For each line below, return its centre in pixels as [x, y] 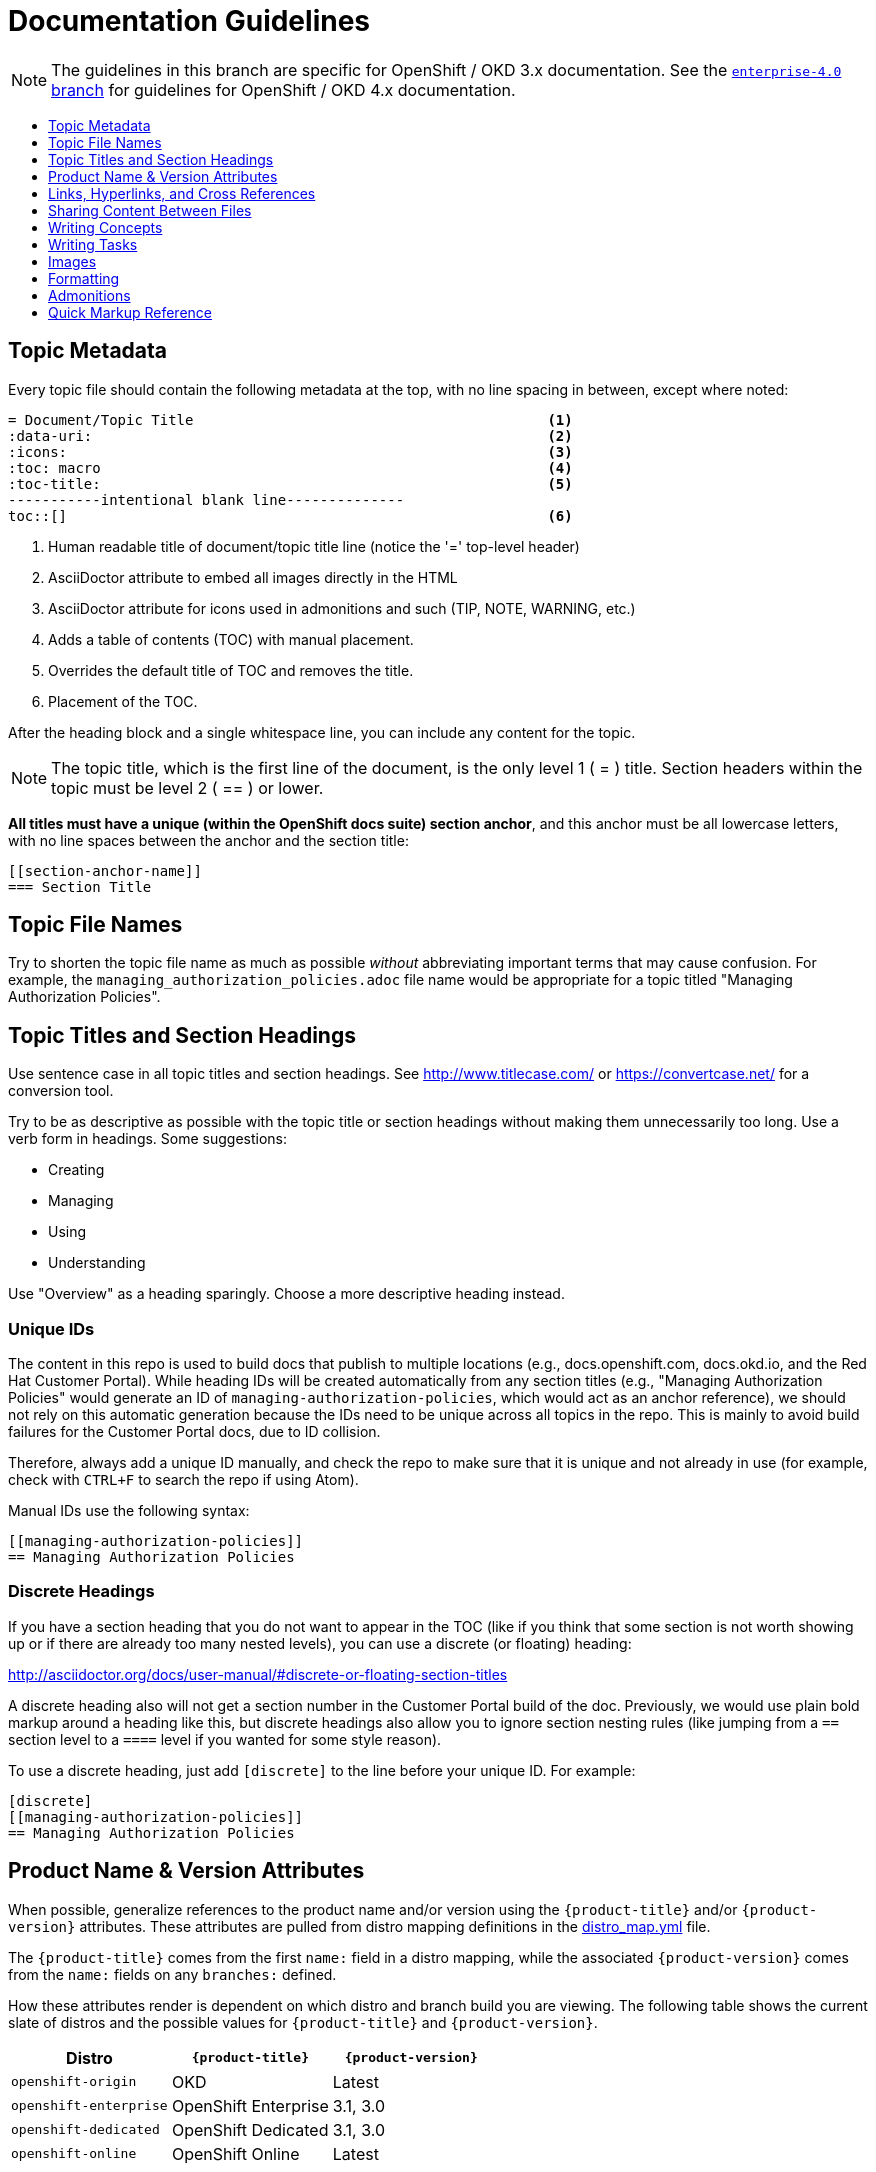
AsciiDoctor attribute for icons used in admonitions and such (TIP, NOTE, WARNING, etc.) [342, 608]
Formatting [84, 278]
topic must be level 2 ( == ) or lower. [187, 787]
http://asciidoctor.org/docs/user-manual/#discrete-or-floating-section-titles [258, 1674]
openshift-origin [74, 2082]
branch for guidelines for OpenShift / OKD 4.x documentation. [283, 89]
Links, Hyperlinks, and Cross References [182, 193]
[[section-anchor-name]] [105, 870]
